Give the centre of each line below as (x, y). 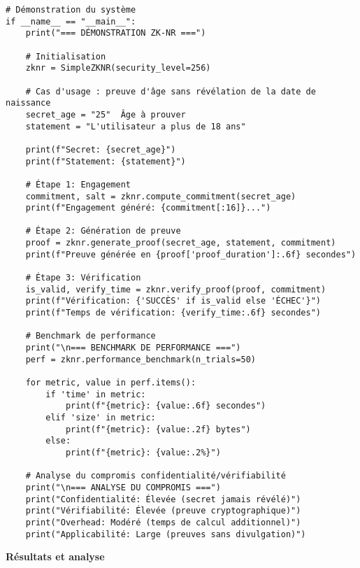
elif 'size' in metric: (101, 417)
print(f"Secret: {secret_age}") (101, 149)
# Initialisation (66, 56)
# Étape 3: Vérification (83, 278)
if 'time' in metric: (96, 394)
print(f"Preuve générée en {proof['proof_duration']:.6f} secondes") (191, 254)
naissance (28, 103)
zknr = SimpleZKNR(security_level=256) (118, 68)
